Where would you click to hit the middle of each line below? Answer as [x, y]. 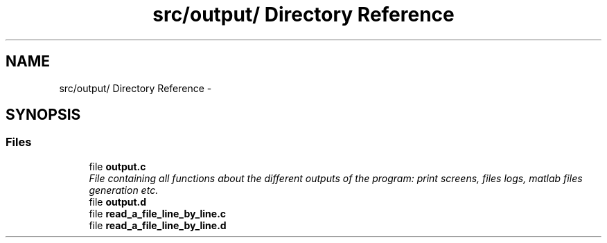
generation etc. [124, 190]
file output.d [118, 201]
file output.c [117, 166]
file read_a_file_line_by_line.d [158, 225]
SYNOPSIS [43, 115]
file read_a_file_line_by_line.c [158, 213]
